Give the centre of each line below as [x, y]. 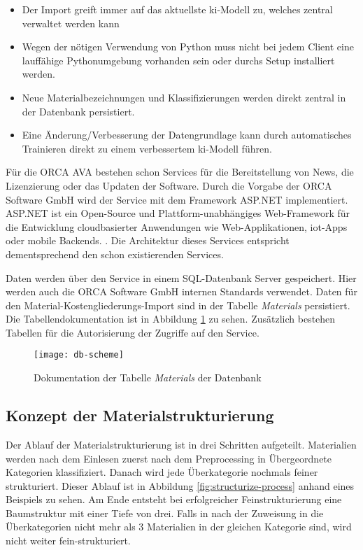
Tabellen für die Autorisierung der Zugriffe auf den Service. [133, 332]
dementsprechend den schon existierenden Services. [115, 254]
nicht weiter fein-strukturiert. [68, 541]
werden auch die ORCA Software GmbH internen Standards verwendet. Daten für [181, 291]
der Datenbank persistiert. [78, 111]
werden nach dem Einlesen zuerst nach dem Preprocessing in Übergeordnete [169, 458]
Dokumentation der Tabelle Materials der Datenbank [148, 378]
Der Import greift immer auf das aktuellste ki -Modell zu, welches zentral [177, 9]
